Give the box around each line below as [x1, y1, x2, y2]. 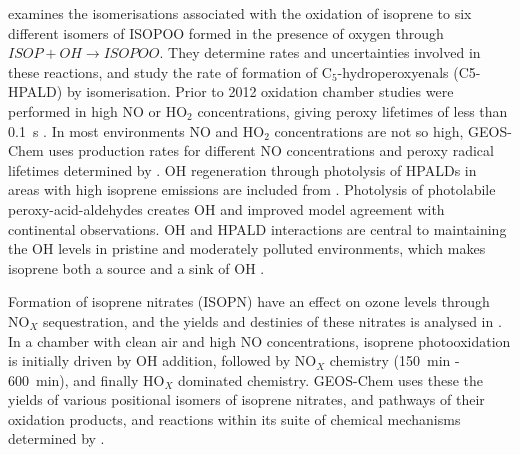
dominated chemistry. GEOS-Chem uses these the [177, 369, 484, 390]
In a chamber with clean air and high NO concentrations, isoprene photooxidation [8, 330, 511, 351]
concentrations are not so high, [274, 120, 464, 141]
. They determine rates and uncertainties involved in [159, 42, 481, 63]
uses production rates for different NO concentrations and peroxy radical [48, 140, 494, 161]
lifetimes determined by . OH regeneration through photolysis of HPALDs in [8, 159, 477, 180]
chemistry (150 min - [329, 350, 460, 371]
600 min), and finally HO [8, 369, 165, 390]
